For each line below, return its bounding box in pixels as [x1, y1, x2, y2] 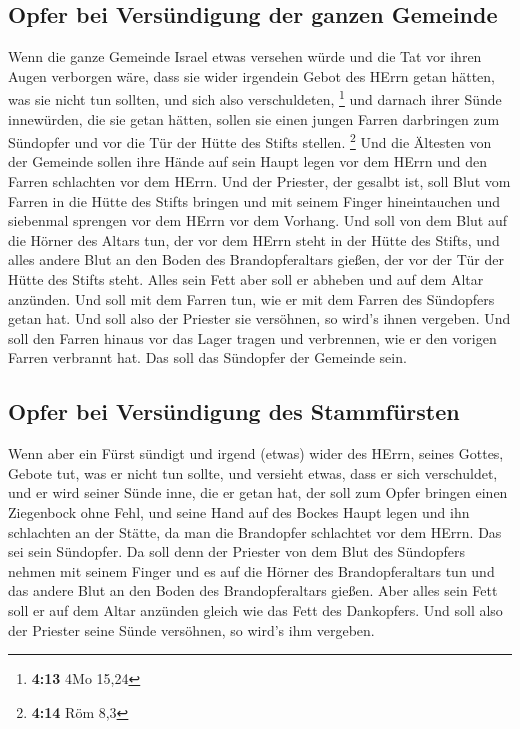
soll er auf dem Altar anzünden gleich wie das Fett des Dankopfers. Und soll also [8, 599, 503, 620]
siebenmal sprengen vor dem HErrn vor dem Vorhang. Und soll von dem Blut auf [8, 210, 508, 231]
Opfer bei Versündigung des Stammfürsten [8, 396, 460, 427]
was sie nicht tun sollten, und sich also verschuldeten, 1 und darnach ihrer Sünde [8, 86, 502, 110]
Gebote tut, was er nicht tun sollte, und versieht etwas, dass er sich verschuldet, [8, 462, 498, 483]
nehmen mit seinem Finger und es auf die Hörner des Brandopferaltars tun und [8, 560, 495, 581]
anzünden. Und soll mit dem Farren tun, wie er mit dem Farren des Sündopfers [8, 288, 495, 309]
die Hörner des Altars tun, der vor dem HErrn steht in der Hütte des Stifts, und [8, 229, 500, 250]
